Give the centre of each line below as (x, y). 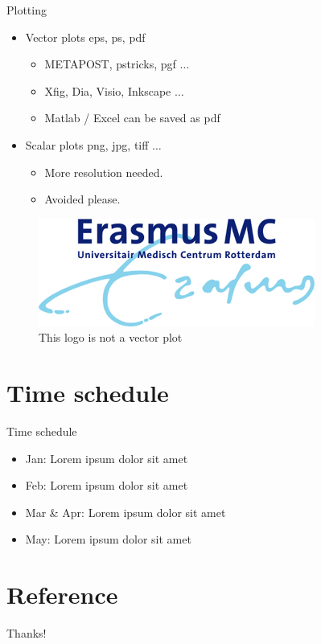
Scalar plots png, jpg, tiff (87, 144)
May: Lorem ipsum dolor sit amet (108, 539)
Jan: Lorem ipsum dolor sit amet (107, 458)
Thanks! (27, 633)
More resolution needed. (104, 172)
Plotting (27, 10)
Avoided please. (82, 199)
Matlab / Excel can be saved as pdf (132, 118)
